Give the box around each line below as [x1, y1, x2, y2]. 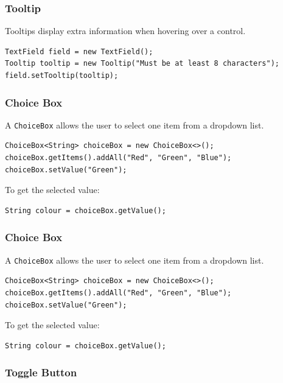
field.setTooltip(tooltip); [5, 71, 119, 80]
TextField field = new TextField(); [5, 47, 153, 56]
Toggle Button [5, 365, 77, 380]
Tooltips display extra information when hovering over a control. [5, 24, 246, 37]
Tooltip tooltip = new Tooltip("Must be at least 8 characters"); [5, 59, 280, 68]
